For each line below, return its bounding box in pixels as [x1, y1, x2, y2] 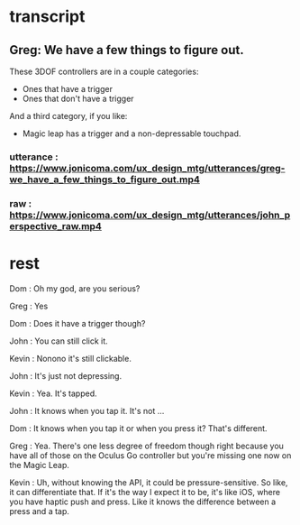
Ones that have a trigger [22, 84, 113, 94]
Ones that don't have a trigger [22, 93, 134, 104]
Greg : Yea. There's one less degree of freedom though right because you [9, 440, 284, 451]
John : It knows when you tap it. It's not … [9, 405, 165, 416]
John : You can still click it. [9, 336, 108, 346]
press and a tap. [9, 505, 70, 516]
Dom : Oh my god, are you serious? [9, 282, 141, 294]
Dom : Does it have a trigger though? [9, 318, 146, 328]
